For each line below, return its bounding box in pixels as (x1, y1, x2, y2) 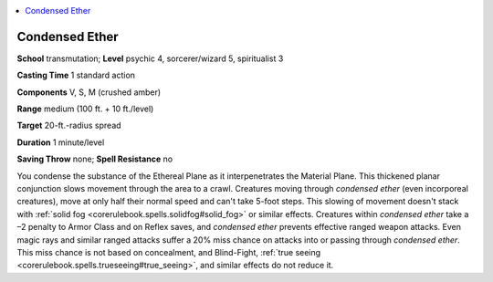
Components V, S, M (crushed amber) (16, 87, 162, 98)
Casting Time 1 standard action (16, 69, 136, 81)
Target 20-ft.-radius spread (16, 120, 122, 131)
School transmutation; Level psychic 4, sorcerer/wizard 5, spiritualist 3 (16, 53, 284, 64)
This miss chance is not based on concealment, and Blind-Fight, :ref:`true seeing (16, 246, 321, 257)
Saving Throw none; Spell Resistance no (16, 153, 173, 164)
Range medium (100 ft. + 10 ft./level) (16, 103, 154, 114)
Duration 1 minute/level (16, 137, 105, 148)
